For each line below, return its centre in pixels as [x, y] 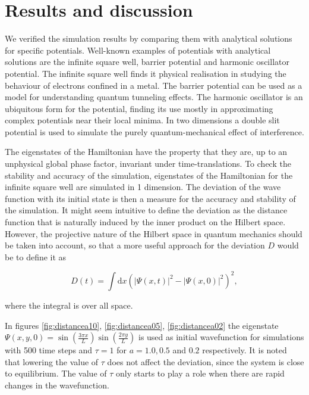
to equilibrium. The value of [56, 373]
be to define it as [36, 256]
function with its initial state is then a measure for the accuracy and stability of [150, 198]
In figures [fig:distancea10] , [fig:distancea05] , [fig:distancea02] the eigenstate [142, 325]
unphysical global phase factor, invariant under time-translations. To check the [148, 164]
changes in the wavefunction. [57, 385]
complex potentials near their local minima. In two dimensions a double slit [142, 120]
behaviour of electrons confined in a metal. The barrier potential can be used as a [154, 85]
